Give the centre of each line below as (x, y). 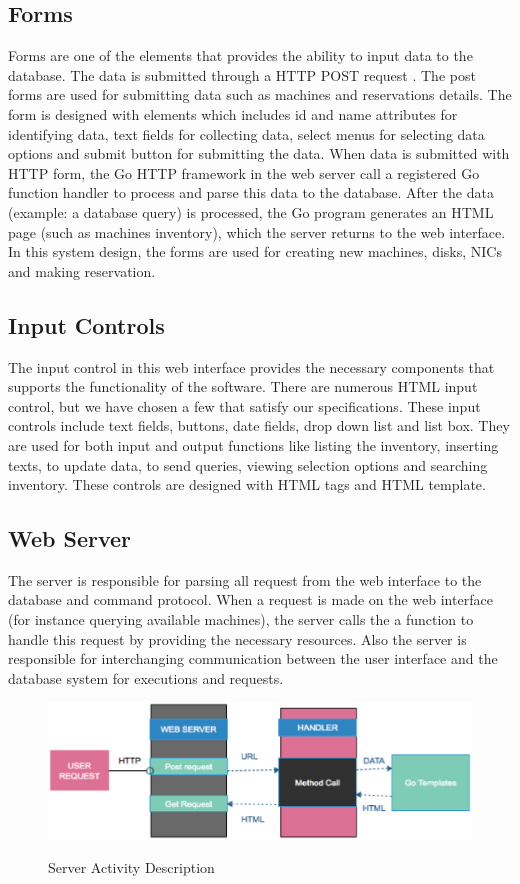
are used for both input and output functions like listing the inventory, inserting (253, 444)
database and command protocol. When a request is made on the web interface (250, 599)
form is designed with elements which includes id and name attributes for (233, 113)
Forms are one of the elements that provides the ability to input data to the (240, 55)
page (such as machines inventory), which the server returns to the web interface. (257, 231)
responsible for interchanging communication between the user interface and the (253, 658)
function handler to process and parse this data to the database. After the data (251, 192)
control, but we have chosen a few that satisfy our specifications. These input (244, 405)
